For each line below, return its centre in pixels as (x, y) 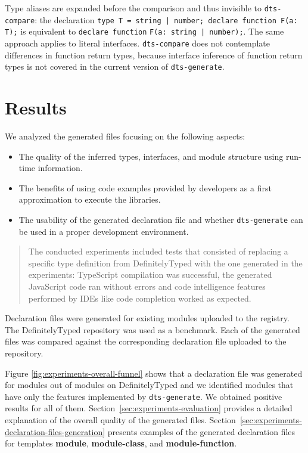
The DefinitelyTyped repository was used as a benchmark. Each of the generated (153, 329)
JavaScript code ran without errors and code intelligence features (147, 286)
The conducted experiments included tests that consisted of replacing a (158, 251)
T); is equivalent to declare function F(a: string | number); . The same (144, 31)
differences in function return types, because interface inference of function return (154, 55)
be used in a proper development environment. (104, 231)
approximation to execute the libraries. (90, 199)
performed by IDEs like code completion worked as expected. (140, 298)
